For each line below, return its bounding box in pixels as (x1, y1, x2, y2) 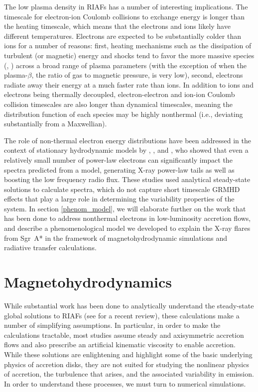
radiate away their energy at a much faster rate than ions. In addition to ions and (4, 79, 254, 90)
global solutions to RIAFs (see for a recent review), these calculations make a (4, 310, 240, 320)
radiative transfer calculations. (4, 242, 97, 253)
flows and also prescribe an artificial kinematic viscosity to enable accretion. (4, 339, 236, 350)
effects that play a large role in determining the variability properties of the (4, 194, 235, 204)
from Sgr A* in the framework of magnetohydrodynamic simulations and (4, 232, 227, 243)
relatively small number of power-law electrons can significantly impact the (4, 154, 233, 165)
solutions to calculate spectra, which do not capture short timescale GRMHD (4, 184, 240, 194)
